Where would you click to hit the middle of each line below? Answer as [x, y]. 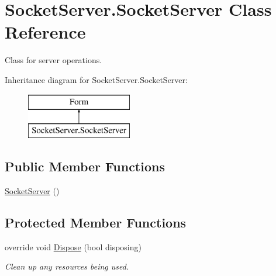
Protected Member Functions [96, 222]
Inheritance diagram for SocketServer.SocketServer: [96, 79]
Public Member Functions [85, 166]
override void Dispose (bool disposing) [73, 246]
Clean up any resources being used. [67, 266]
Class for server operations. [54, 60]
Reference [45, 32]
